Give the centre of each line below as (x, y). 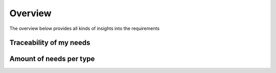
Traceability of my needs (50, 43)
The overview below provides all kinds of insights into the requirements (85, 28)
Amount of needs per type (52, 59)
